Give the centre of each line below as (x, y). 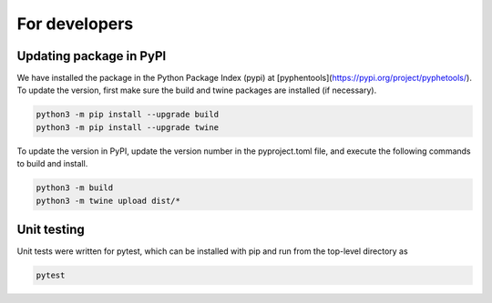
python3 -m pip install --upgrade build (127, 115)
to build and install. (52, 164)
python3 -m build (75, 188)
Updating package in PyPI (92, 56)
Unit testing (51, 229)
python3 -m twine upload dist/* (108, 201)
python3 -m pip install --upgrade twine (127, 127)
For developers (75, 24)
